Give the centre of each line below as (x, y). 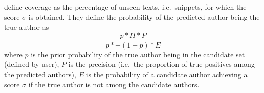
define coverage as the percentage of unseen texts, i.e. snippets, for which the (125, 7)
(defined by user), (32, 64)
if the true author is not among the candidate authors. (114, 84)
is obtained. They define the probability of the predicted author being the (144, 17)
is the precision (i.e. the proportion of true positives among (161, 64)
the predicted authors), (40, 74)
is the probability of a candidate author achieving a (167, 74)
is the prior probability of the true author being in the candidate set (138, 54)
